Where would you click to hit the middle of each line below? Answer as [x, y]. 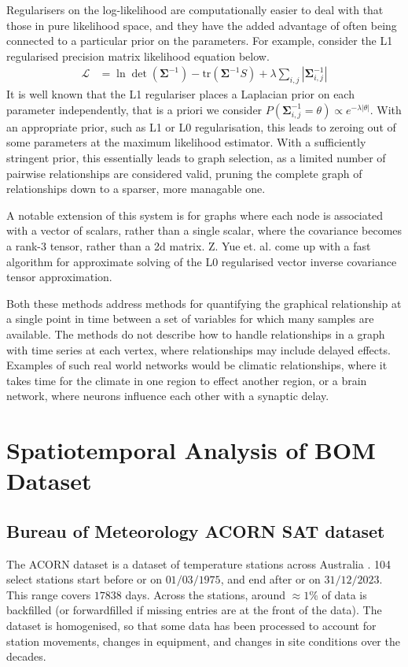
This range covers [49, 594]
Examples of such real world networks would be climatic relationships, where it [197, 365]
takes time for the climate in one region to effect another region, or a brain [187, 380]
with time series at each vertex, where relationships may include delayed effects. [198, 349]
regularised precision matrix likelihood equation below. [138, 56]
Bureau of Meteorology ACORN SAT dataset [196, 530]
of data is [344, 594]
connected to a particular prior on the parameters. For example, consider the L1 [200, 41]
